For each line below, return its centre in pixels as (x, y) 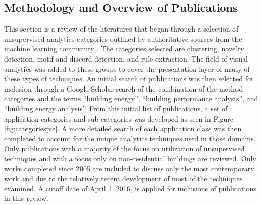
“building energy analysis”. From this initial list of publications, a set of (116, 108)
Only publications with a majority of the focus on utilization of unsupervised (124, 148)
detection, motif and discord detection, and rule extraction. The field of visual (126, 58)
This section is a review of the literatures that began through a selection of (121, 29)
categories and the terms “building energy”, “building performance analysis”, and (131, 98)
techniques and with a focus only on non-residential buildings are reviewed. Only (130, 158)
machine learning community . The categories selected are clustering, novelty (124, 49)
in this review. (26, 198)
